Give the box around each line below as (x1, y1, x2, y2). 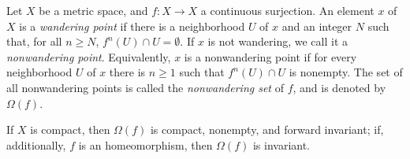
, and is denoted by (293, 79, 386, 95)
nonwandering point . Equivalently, (6, 48, 171, 65)
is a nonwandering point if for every (184, 48, 357, 65)
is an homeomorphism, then (78, 136, 213, 153)
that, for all (6, 33, 62, 50)
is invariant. (252, 136, 310, 153)
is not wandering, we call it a (207, 33, 348, 50)
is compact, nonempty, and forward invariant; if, (150, 121, 384, 138)
